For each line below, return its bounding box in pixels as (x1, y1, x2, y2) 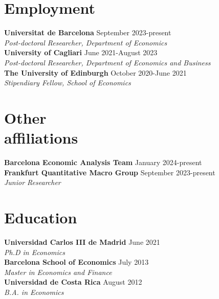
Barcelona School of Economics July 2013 (4, 257, 149, 267)
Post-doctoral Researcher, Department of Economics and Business (4, 57, 211, 67)
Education (4, 206, 77, 227)
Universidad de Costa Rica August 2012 (4, 277, 142, 287)
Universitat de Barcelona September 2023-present (4, 27, 171, 38)
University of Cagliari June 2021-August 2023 (4, 47, 158, 58)
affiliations (4, 127, 78, 148)
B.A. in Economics (4, 286, 64, 297)
